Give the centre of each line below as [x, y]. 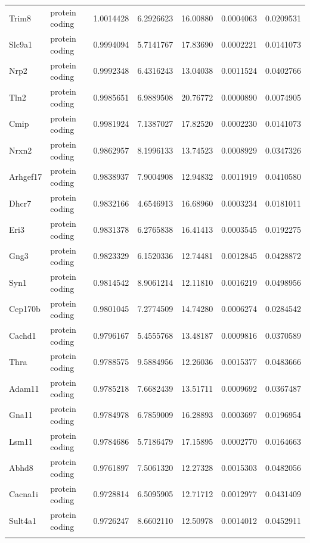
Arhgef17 [26, 177]
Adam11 [24, 388]
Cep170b [25, 309]
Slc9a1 [21, 44]
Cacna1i [24, 494]
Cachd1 [23, 335]
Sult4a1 [23, 520]
